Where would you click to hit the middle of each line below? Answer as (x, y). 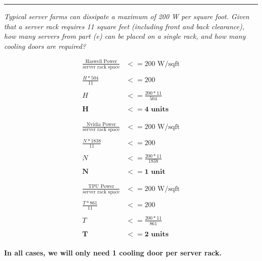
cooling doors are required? (45, 46)
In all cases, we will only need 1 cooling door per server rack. (113, 253)
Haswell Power (101, 62)
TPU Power (101, 187)
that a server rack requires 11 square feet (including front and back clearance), (124, 26)
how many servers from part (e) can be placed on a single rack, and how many (125, 36)
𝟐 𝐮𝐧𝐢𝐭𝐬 (156, 234)
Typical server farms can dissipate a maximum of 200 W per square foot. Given (127, 16)
